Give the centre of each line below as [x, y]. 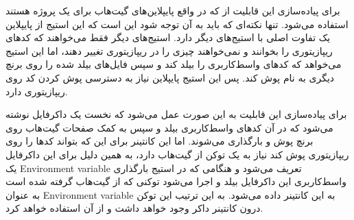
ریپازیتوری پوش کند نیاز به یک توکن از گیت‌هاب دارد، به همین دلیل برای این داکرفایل [177, 154]
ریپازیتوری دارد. [37, 91]
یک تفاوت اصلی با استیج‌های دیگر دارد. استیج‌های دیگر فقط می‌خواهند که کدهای [168, 37]
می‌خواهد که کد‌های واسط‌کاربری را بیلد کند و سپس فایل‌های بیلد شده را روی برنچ [174, 64]
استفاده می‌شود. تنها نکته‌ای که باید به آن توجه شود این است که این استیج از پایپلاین [177, 24]
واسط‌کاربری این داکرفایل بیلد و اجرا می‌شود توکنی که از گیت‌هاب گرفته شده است [176, 181]
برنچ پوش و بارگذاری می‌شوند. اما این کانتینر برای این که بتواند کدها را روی [160, 141]
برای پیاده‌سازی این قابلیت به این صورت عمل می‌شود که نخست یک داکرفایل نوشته [176, 114]
